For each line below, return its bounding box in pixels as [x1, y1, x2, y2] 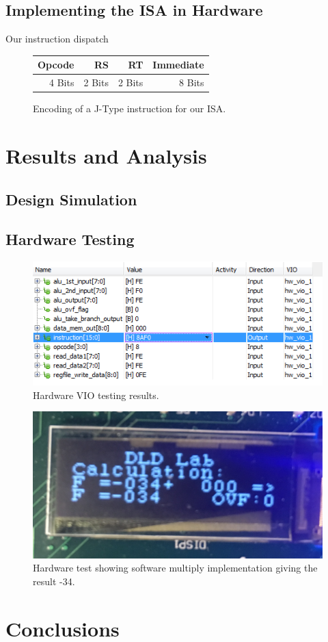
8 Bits [179, 75, 204, 90]
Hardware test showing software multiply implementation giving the [33, 561, 318, 575]
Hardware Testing [5, 229, 135, 250]
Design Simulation [5, 188, 137, 209]
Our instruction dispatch [5, 31, 109, 46]
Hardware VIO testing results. [33, 387, 159, 402]
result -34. [33, 574, 75, 588]
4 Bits [49, 75, 74, 90]
